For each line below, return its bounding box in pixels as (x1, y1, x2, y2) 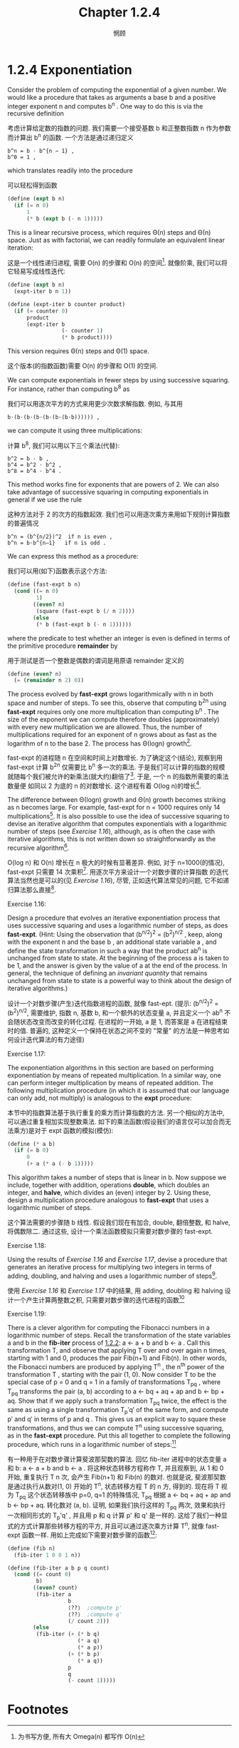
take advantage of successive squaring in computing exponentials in (7, 488, 208, 497)
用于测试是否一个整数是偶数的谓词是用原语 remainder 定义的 (7, 656, 184, 664)
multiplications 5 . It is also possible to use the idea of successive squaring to (7, 811, 230, 820)
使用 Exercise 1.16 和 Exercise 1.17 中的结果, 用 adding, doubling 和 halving (7, 1286, 223, 1295)
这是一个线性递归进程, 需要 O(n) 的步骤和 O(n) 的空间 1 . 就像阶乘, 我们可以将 (7, 257, 228, 267)
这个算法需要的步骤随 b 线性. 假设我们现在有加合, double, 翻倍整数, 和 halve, (7, 1218, 231, 1227)
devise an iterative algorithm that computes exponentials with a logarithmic (7, 819, 228, 828)
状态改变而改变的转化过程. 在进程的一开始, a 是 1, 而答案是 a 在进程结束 (19, 1017, 228, 1026)
